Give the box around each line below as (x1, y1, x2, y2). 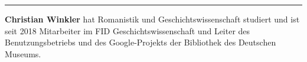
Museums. (5, 47, 41, 60)
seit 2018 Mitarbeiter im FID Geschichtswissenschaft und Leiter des (5, 24, 250, 37)
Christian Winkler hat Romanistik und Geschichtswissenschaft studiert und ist (5, 13, 300, 25)
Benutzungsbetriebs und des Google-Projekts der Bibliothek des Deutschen (5, 36, 276, 48)
